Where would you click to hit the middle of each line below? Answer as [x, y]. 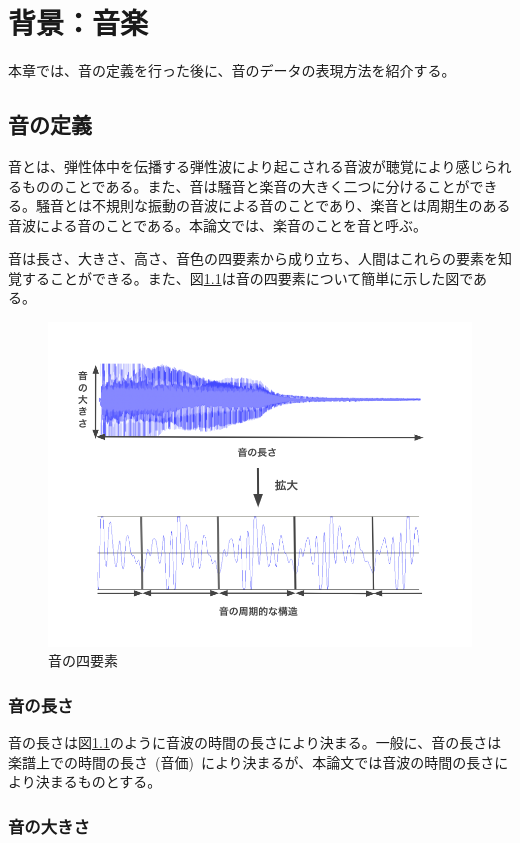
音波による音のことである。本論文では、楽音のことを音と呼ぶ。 [218, 224]
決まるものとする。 [98, 781]
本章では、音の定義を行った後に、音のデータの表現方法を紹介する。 [232, 70]
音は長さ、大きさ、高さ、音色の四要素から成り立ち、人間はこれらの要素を [253, 258]
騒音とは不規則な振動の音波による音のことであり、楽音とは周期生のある [273, 205]
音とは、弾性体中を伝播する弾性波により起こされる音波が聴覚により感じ [246, 165]
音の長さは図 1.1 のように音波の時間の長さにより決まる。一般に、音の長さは [255, 742]
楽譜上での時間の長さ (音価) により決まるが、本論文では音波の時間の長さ [251, 761]
